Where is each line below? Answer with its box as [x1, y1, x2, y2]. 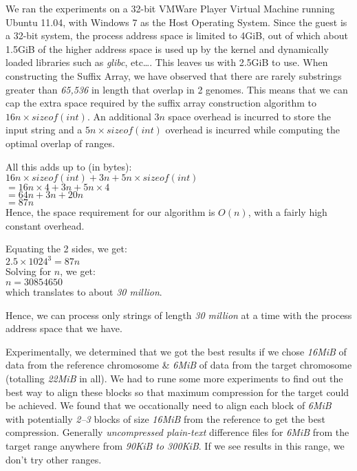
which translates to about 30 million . [6, 285, 162, 298]
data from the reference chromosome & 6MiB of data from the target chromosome [6, 358, 352, 372]
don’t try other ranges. [6, 452, 102, 466]
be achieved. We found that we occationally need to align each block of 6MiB [6, 398, 332, 413]
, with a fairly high [248, 205, 327, 219]
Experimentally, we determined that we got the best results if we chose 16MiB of [6, 344, 347, 358]
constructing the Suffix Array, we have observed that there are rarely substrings [6, 68, 342, 83]
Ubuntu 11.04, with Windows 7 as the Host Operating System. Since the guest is [6, 14, 347, 29]
